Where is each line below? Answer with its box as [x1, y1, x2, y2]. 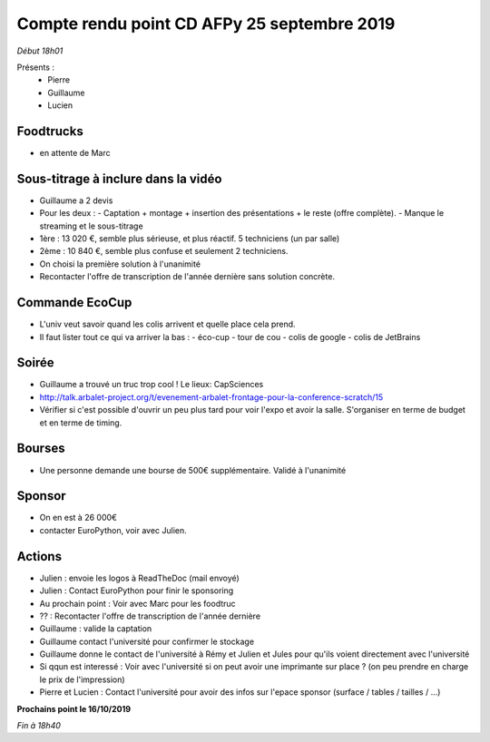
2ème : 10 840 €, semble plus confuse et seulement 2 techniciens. [39, 246, 289, 257]
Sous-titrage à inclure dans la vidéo [16, 171, 222, 186]
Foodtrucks [16, 123, 83, 139]
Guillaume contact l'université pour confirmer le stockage [39, 636, 254, 647]
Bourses [16, 441, 65, 456]
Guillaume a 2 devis [39, 195, 113, 206]
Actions [16, 549, 63, 564]
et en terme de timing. [39, 417, 122, 428]
